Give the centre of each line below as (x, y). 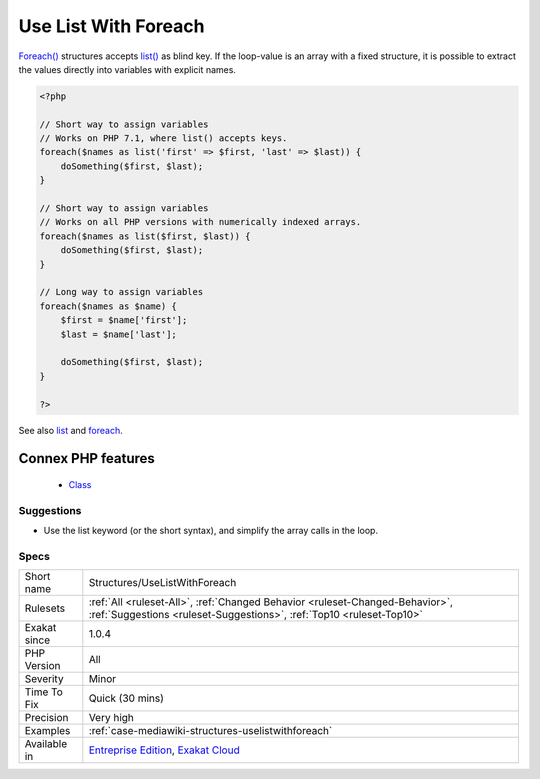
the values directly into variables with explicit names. (127, 69)
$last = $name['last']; (118, 334)
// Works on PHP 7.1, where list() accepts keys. (163, 138)
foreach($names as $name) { (108, 306)
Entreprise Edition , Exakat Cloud (164, 750)
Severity (44, 679)
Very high (111, 718)
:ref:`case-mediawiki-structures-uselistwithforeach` (210, 731)
